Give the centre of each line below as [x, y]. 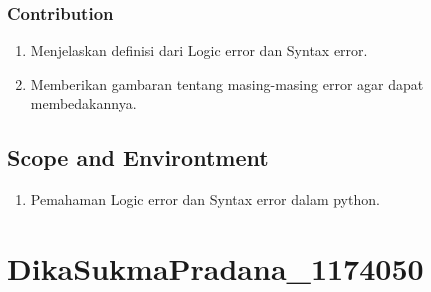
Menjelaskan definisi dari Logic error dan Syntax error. [199, 50]
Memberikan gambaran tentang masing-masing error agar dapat [227, 83]
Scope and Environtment [138, 157]
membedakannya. [83, 103]
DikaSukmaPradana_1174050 [215, 267]
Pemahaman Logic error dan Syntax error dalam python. [205, 199]
